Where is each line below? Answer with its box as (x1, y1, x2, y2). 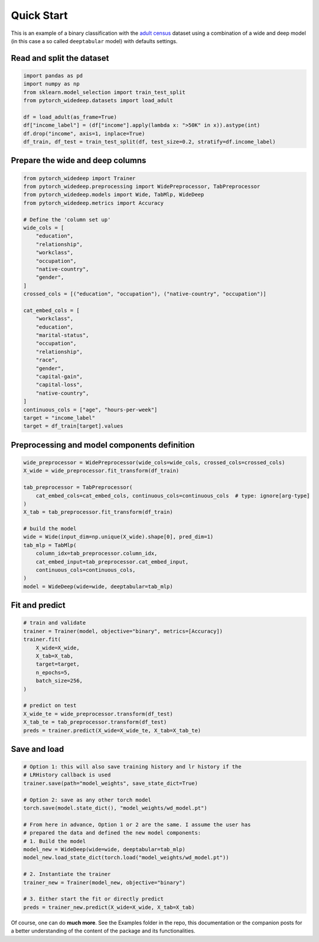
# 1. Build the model (23, 837, 86, 845)
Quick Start (11, 9, 68, 22)
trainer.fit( (23, 636, 61, 643)
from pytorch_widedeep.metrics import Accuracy (23, 200, 164, 206)
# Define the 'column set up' (23, 216, 111, 223)
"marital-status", (35, 332, 89, 339)
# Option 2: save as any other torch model (23, 796, 152, 803)
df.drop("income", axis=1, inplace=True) (23, 130, 145, 137)
